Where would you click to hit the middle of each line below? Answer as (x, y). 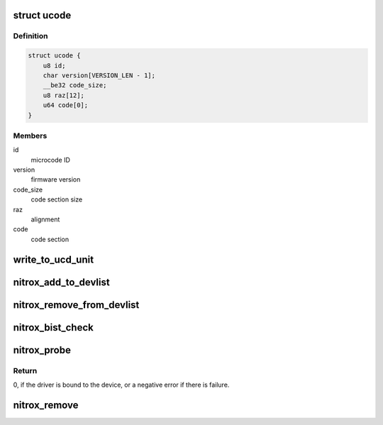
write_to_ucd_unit (54, 259)
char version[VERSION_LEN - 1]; (99, 75)
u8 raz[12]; (64, 95)
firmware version (56, 180)
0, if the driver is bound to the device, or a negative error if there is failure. (121, 385)
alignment (45, 219)
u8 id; (54, 65)
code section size (57, 199)
